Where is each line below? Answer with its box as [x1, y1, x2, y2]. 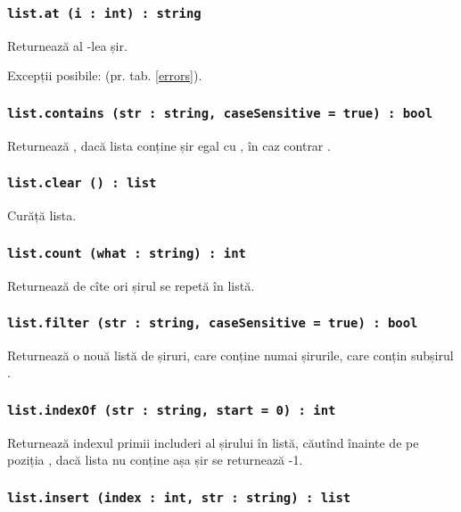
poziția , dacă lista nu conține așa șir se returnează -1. [7, 450, 303, 469]
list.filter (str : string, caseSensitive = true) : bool [7, 316, 418, 331]
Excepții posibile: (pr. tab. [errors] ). [7, 66, 202, 85]
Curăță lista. [7, 206, 77, 225]
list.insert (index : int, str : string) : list [7, 490, 351, 505]
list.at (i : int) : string [7, 5, 202, 21]
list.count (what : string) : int [7, 245, 246, 260]
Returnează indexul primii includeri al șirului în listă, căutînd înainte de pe [7, 433, 419, 451]
